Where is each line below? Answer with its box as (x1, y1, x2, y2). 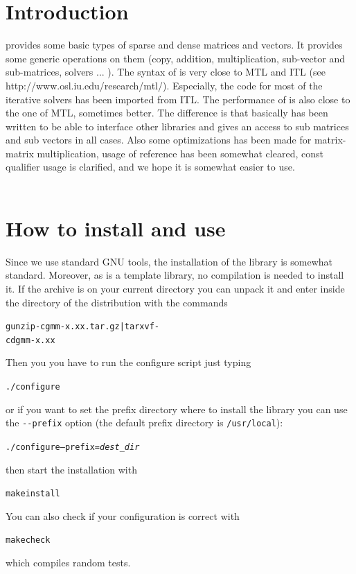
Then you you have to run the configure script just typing (6, 355, 251, 369)
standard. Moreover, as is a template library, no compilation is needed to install (6, 268, 344, 282)
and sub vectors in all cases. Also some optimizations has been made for (6, 132, 312, 147)
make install (6, 489, 60, 499)
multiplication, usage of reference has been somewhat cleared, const (37, 146, 323, 160)
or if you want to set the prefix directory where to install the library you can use (6, 401, 348, 416)
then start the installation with (6, 462, 137, 476)
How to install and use (6, 214, 226, 242)
